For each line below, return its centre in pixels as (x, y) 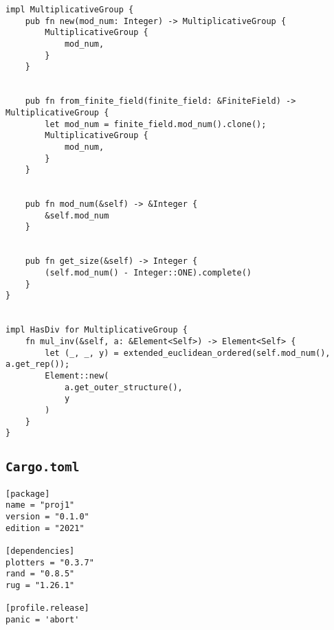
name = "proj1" (40, 505)
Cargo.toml (43, 467)
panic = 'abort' (43, 619)
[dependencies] (40, 551)
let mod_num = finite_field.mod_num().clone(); (156, 124)
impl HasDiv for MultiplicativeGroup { (97, 330)
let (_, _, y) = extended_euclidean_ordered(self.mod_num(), (188, 353)
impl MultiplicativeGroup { (70, 10)
